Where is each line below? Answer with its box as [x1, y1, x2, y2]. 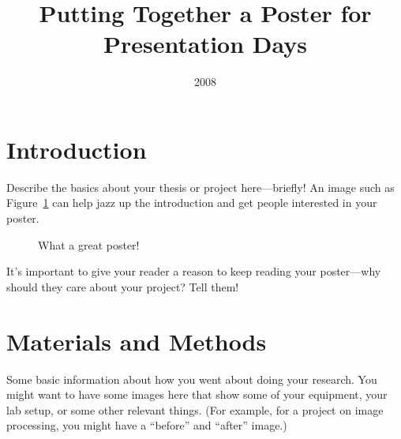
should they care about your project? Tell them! [6, 278, 239, 295]
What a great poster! [38, 236, 140, 253]
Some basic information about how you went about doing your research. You [6, 370, 377, 387]
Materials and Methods [6, 325, 267, 357]
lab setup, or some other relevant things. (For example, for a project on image [6, 401, 384, 418]
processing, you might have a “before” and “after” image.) [6, 417, 287, 433]
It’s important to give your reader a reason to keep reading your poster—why [6, 263, 381, 280]
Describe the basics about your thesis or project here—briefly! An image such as [6, 178, 395, 195]
